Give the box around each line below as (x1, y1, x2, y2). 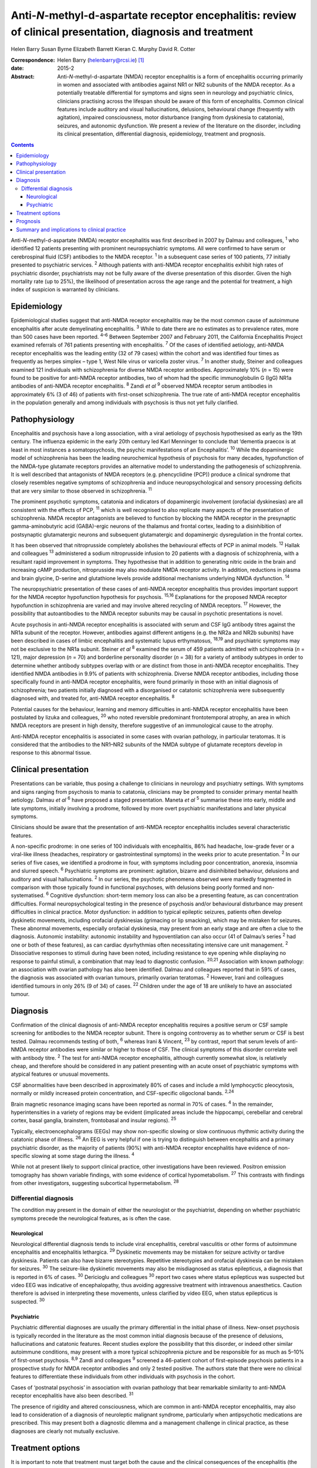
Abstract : (11, 73, 35, 80)
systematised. (11, 892, 45, 899)
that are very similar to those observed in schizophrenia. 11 (11, 486, 152, 494)
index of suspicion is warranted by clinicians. (11, 286, 120, 293)
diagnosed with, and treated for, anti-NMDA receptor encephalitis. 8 (11, 693, 175, 702)
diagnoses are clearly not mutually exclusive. (11, 1427, 120, 1435)
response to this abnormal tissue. (11, 749, 92, 756)
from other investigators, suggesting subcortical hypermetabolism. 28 (11, 1179, 179, 1187)
